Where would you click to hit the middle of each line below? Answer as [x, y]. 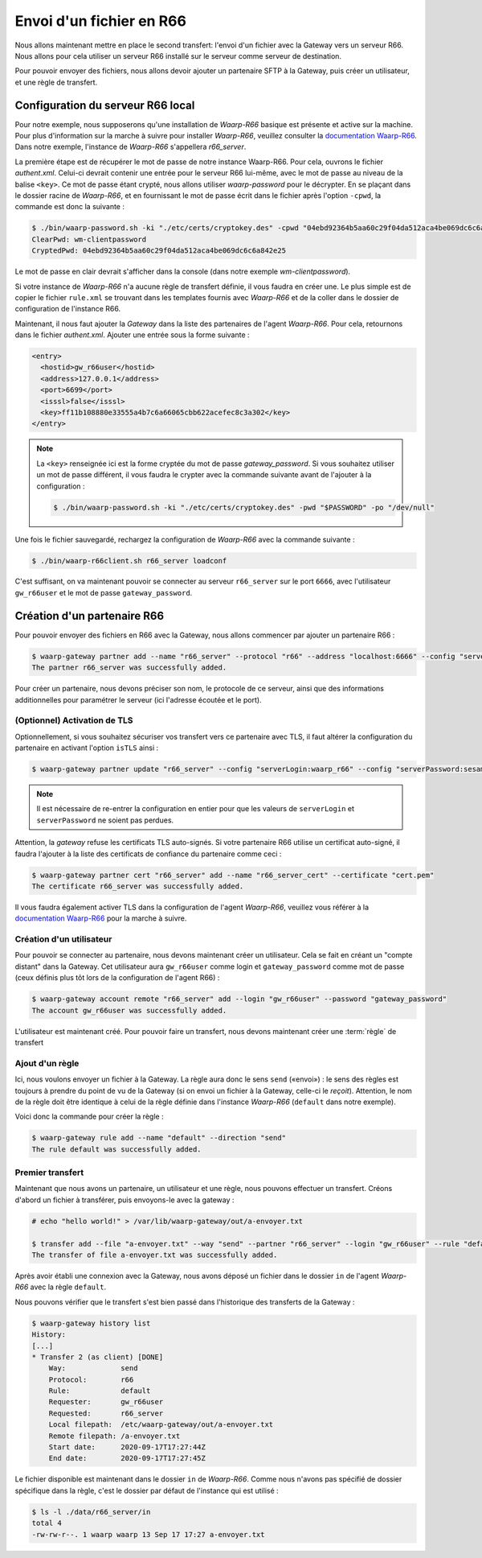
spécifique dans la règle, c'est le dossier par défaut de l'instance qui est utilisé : [147, 1490]
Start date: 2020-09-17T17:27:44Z [127, 1447]
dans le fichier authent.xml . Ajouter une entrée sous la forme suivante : [132, 335]
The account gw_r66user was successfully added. [129, 1010]
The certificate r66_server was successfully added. [138, 886]
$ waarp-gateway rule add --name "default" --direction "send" [159, 1138]
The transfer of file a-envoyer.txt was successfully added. [155, 1255]
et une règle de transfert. [56, 82]
